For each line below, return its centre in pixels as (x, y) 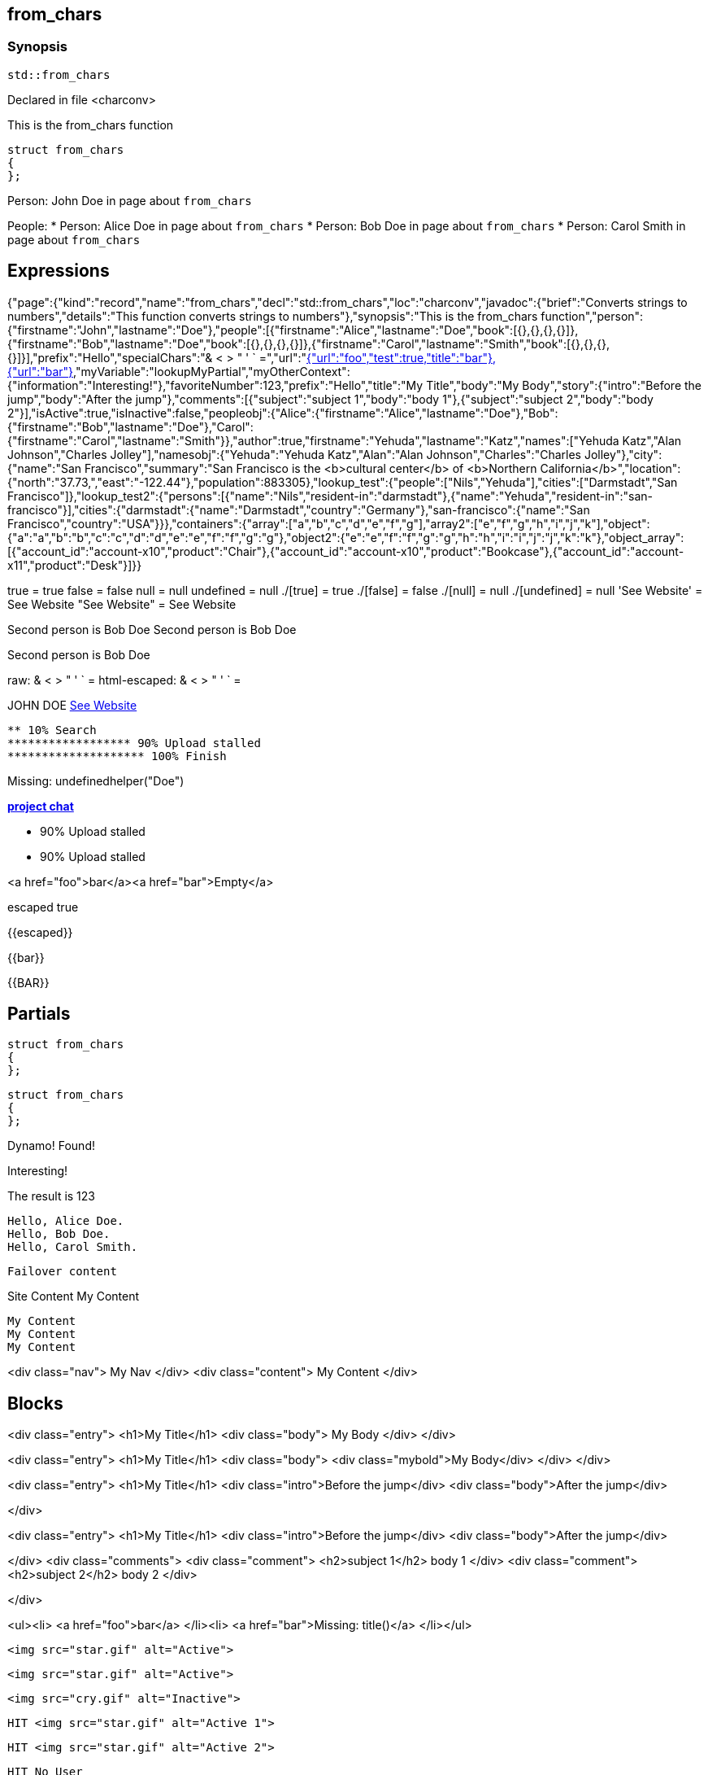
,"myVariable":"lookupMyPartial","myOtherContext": (212, 371)
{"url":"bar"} (41, 371)
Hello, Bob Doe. (59, 1234)
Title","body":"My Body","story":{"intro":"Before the (564, 385)
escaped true (43, 907)
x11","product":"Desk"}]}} (75, 565)
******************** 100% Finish (117, 756)
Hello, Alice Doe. (66, 1221)
